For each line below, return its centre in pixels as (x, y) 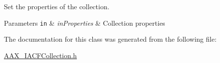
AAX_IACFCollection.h (41, 55)
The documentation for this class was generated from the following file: (110, 39)
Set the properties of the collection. (57, 6)
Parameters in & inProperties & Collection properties (85, 23)
